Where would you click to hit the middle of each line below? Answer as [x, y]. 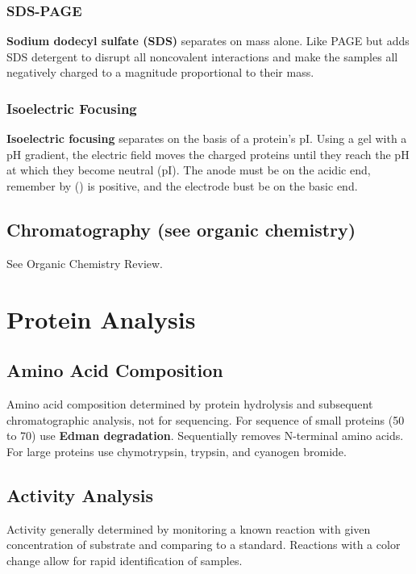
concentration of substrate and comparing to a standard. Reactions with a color [204, 545]
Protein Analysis [101, 318]
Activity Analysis [80, 494]
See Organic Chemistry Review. [85, 263]
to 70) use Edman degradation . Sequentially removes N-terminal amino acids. [205, 436]
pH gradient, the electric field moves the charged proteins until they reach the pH [208, 154]
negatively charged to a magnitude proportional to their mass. [160, 72]
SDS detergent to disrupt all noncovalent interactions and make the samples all [202, 56]
